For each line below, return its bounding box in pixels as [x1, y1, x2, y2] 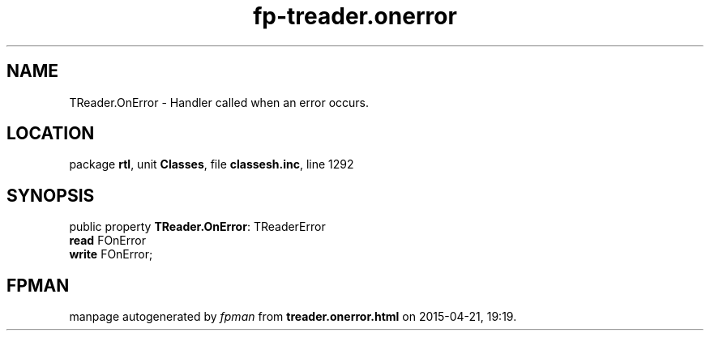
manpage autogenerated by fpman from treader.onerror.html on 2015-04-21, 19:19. [69, 309, 517, 324]
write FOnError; [69, 247, 153, 262]
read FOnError [69, 233, 146, 248]
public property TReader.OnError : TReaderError [69, 220, 326, 234]
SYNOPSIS [6, 185, 95, 206]
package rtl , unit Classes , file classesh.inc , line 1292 [69, 157, 354, 172]
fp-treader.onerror [253, 2, 457, 30]
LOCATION [6, 123, 95, 144]
